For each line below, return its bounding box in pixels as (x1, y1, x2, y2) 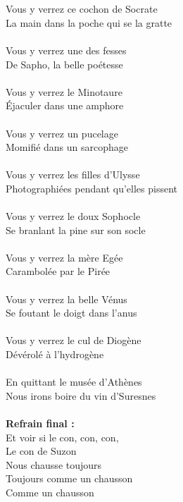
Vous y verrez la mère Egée (6, 250, 123, 264)
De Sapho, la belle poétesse (6, 56, 123, 71)
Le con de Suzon (6, 443, 77, 458)
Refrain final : (6, 416, 75, 430)
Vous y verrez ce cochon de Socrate (6, 1, 158, 16)
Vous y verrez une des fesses (6, 42, 127, 57)
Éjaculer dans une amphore (6, 98, 124, 113)
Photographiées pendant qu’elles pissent (6, 180, 178, 195)
